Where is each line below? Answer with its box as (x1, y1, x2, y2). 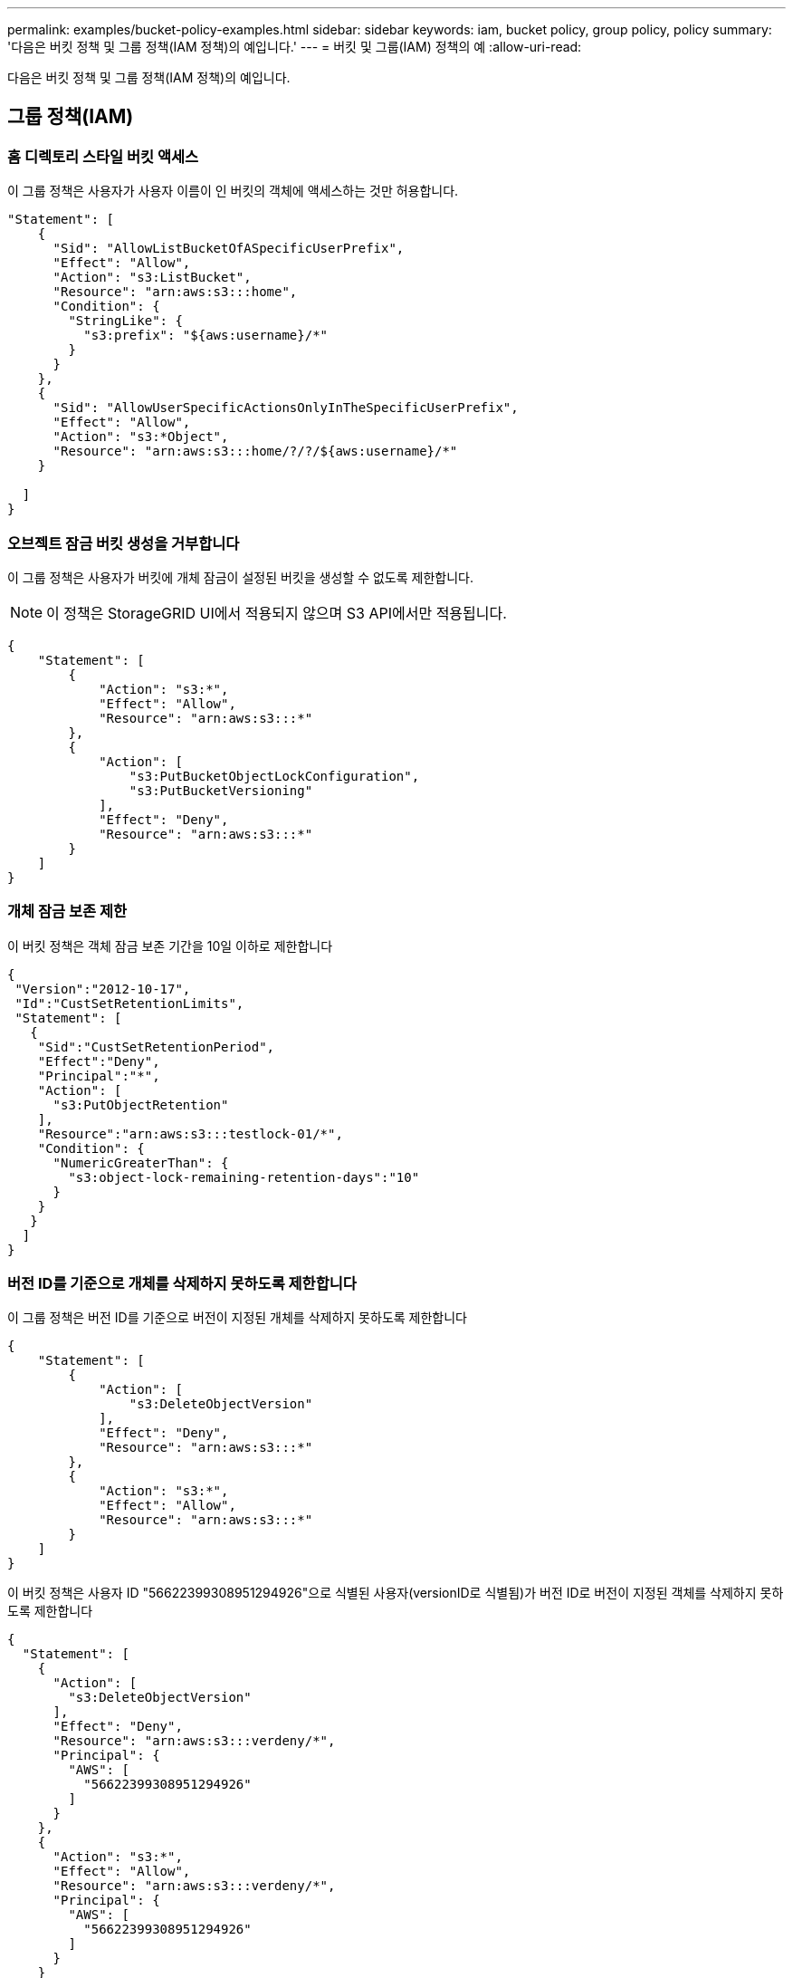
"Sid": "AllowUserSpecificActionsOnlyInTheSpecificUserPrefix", (53, 400, 519, 416)
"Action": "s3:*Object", (53, 429, 229, 445)
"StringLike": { (68, 313, 183, 329)
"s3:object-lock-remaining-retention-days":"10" (68, 1169, 420, 1185)
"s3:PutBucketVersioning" (129, 783, 313, 798)
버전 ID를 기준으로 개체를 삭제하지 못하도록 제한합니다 (7, 1274, 357, 1293)
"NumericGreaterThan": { (53, 1155, 229, 1170)
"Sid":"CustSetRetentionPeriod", (37, 1039, 275, 1054)
